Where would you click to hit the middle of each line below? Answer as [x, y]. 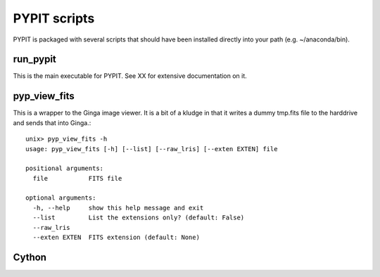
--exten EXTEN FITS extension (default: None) [116, 238]
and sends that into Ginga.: [52, 122]
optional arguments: [61, 198]
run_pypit [34, 59]
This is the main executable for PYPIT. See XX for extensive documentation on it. [130, 76]
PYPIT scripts [54, 18]
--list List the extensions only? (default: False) [139, 218]
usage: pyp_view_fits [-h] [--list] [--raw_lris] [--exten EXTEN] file [152, 149]
